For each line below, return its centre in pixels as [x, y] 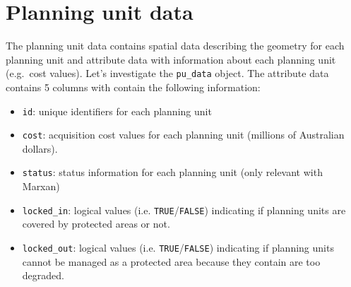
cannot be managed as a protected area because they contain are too [171, 261]
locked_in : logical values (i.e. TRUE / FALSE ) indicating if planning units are [184, 210]
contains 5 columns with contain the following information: [133, 87]
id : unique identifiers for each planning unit [117, 111]
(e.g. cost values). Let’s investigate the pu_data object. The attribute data [167, 73]
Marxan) [41, 186]
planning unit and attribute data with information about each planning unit [171, 59]
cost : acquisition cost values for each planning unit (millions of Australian [183, 135]
